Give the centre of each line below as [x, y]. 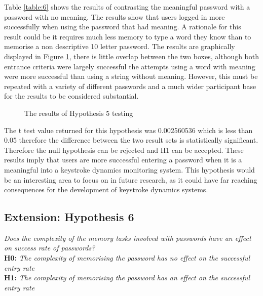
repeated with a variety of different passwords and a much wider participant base [130, 86]
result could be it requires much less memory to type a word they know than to [128, 36]
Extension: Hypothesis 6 [69, 217]
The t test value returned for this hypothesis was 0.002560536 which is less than [128, 130]
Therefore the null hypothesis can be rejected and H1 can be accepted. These [124, 150]
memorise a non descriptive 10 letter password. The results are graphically [120, 46]
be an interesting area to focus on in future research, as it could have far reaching [131, 179]
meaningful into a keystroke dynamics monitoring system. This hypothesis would [129, 169]
